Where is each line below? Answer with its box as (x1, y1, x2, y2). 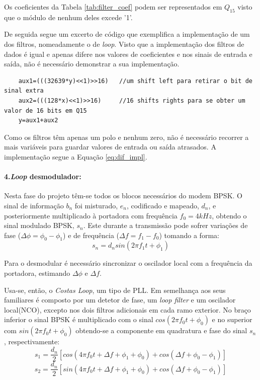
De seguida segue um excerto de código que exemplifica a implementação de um (4, 29, 250, 39)
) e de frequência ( (63, 230, 120, 240)
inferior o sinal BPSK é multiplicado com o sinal (4, 314, 153, 325)
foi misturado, (74, 200, 118, 210)
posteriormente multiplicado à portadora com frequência (4, 210, 178, 220)
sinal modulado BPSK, (4, 220, 74, 231)
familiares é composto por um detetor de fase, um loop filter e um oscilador (4, 294, 236, 305)
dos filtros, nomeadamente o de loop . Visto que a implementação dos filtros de (4, 38, 244, 49)
